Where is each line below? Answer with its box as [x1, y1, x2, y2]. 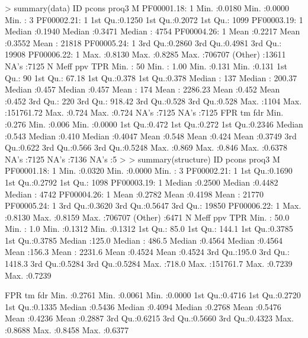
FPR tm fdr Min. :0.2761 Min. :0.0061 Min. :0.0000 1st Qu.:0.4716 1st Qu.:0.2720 [5, 289, 301, 301]
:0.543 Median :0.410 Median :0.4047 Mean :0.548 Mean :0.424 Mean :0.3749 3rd [5, 129, 297, 142]
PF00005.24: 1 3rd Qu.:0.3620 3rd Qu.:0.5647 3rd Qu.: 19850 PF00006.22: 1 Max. [5, 199, 301, 212]
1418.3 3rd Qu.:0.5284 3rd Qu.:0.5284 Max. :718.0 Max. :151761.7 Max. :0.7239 [5, 257, 293, 270]
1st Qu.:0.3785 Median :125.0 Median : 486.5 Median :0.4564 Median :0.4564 [5, 234, 283, 246]
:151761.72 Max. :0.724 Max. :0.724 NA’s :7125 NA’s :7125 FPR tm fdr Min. [5, 106, 284, 119]
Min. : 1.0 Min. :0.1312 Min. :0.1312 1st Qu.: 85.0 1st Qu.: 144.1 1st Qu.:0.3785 [5, 222, 293, 235]
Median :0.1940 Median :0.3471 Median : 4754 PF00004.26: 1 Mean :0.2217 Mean [5, 25, 300, 37]
